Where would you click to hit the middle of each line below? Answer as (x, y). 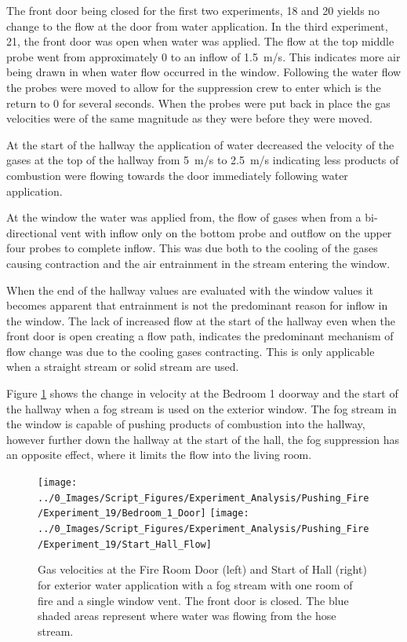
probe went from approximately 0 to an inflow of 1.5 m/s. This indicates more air (203, 56)
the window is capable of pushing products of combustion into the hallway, (186, 424)
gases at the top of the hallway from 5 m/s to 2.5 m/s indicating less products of (203, 160)
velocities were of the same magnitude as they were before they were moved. (189, 118)
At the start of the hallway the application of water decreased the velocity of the (200, 144)
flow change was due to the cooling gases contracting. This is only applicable (191, 351)
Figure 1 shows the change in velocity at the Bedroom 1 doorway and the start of (202, 393)
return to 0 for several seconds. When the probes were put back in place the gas (198, 103)
